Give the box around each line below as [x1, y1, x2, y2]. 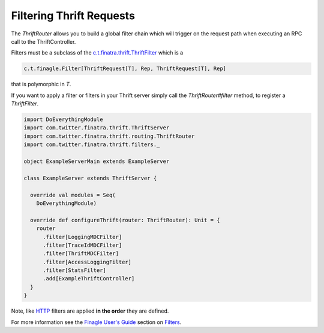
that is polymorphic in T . [11, 81, 71, 88]
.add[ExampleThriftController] [43, 276, 135, 282]
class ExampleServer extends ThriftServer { [23, 174, 157, 181]
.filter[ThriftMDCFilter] [43, 250, 119, 257]
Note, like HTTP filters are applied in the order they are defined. [11, 307, 169, 314]
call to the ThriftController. [11, 38, 76, 45]
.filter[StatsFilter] [43, 267, 106, 274]
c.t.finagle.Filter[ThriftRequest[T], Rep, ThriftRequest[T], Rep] [23, 65, 227, 72]
